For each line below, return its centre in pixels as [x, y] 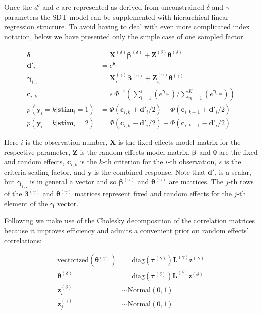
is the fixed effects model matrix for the [179, 142]
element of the [26, 203]
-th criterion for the [133, 162]
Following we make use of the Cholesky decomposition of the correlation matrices [129, 220]
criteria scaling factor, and [45, 172]
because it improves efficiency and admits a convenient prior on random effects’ [126, 230]
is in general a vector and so [73, 182]
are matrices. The [196, 182]
